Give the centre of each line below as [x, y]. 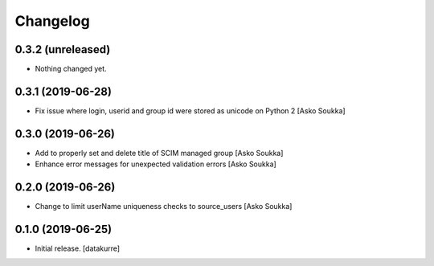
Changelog [52, 21]
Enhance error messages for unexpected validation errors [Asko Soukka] [156, 164]
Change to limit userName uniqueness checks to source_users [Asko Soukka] [164, 207]
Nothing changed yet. [71, 69]
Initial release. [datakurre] [78, 248]
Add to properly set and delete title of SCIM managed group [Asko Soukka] [159, 153]
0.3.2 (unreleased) [63, 49]
